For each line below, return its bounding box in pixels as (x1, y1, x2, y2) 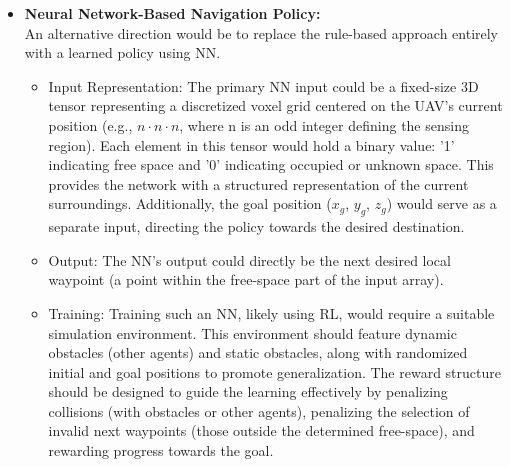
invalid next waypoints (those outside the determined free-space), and (48, 420, 475, 441)
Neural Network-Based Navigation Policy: (24, 3, 321, 23)
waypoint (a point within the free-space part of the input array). (48, 269, 444, 290)
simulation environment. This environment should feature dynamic (48, 322, 457, 343)
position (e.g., (48, 114, 133, 135)
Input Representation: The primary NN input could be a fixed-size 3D (48, 75, 479, 96)
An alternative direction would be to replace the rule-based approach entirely (24, 22, 499, 43)
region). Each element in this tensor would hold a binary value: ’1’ (48, 134, 455, 155)
